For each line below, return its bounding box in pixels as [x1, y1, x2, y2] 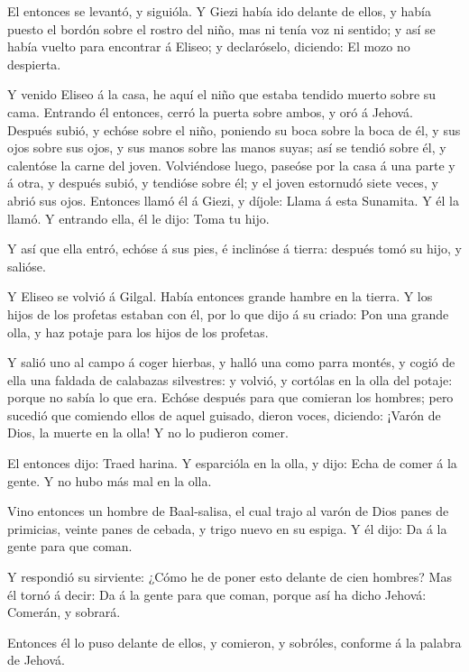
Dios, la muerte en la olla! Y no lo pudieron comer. [7, 423, 289, 442]
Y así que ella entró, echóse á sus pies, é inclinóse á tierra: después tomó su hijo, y [7, 239, 462, 258]
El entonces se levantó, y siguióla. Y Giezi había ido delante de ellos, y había [7, 2, 431, 20]
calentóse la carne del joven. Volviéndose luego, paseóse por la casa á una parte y [7, 155, 455, 174]
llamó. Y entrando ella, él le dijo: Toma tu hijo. [7, 208, 270, 227]
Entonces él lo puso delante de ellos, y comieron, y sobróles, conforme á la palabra [7, 632, 462, 651]
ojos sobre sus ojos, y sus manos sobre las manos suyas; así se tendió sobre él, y [7, 138, 446, 157]
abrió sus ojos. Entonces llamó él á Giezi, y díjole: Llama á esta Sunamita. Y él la [7, 190, 459, 209]
